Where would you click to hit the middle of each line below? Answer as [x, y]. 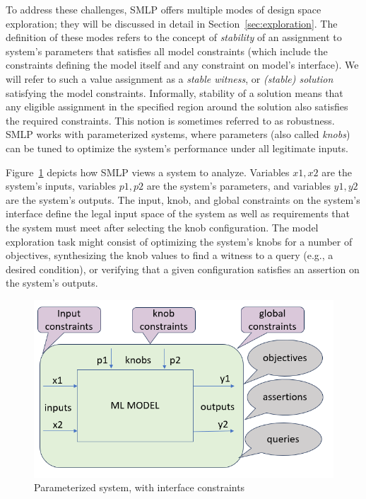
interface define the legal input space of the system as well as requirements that [178, 213]
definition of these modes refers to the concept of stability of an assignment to [174, 37]
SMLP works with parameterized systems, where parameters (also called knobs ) [178, 134]
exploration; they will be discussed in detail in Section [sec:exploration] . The [172, 23]
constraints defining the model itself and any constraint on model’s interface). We [182, 65]
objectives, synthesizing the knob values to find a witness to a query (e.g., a [170, 255]
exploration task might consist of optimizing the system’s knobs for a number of [179, 241]
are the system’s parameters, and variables [238, 186]
